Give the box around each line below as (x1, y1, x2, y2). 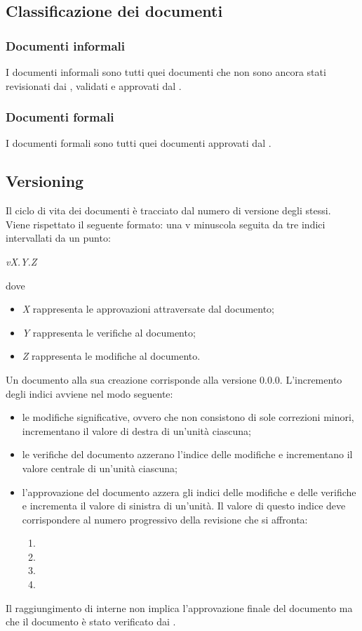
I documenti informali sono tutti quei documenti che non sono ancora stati (6, 65, 326, 79)
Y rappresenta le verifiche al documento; (22, 325, 196, 339)
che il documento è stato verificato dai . (6, 614, 176, 629)
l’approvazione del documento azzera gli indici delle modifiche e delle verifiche (22, 484, 356, 499)
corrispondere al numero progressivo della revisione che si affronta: (22, 512, 308, 526)
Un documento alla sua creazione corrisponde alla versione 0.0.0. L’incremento (6, 372, 342, 386)
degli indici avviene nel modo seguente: (6, 386, 173, 401)
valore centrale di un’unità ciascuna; (22, 460, 177, 475)
